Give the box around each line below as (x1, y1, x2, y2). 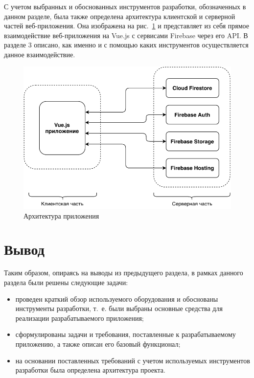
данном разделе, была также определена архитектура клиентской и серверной (4, 11, 235, 21)
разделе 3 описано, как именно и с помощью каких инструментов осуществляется (4, 40, 249, 50)
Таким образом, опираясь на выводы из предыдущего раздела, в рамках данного (4, 267, 243, 278)
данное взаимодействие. (4, 49, 75, 59)
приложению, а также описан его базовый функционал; (15, 338, 181, 349)
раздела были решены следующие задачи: (4, 277, 128, 287)
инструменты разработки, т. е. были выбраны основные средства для (15, 303, 223, 313)
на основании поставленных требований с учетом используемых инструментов (15, 355, 250, 365)
